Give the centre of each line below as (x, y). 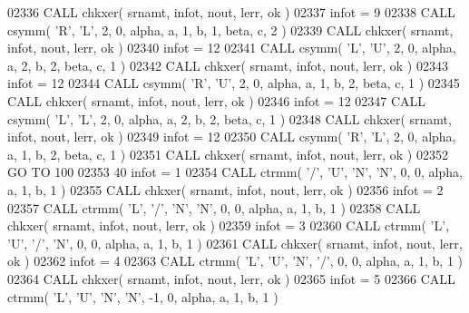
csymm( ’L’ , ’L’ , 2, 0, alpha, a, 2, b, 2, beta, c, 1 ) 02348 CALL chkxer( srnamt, (230, 118)
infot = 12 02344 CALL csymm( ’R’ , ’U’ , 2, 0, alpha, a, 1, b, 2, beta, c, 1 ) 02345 (234, 83)
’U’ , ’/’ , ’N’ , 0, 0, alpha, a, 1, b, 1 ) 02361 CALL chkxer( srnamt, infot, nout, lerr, (235, 243)
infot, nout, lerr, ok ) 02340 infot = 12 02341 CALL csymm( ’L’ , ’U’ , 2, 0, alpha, (232, 48)
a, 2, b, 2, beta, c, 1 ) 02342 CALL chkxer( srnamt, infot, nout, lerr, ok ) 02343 (228, 65)
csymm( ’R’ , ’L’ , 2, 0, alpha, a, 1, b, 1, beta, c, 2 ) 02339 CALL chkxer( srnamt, (230, 29)
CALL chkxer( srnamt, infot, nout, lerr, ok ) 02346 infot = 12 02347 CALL (217, 100)
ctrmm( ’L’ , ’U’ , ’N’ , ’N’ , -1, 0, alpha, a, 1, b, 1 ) (143, 296)
